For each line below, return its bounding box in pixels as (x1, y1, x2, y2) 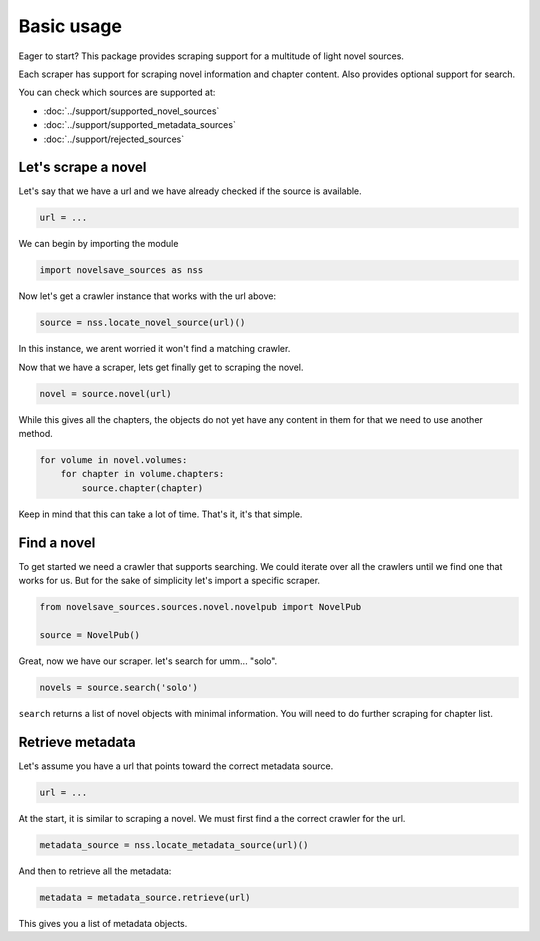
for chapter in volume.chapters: (60, 468, 225, 480)
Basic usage (18, 15, 122, 37)
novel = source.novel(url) (39, 388, 172, 399)
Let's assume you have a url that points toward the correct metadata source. (18, 760, 334, 772)
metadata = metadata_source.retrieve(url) (39, 891, 251, 903)
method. (18, 428, 54, 440)
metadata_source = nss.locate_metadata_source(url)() (39, 839, 309, 850)
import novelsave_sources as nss (39, 265, 204, 276)
